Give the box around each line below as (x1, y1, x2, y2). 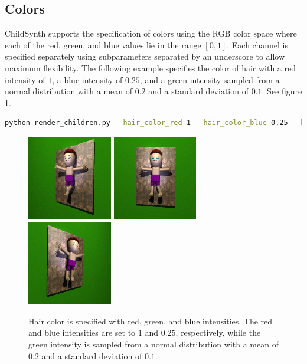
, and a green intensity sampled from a (139, 73, 280, 86)
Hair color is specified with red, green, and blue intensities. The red (28, 314, 273, 327)
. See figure (262, 85, 302, 97)
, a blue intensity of (52, 73, 123, 86)
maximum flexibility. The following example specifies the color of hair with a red (5, 61, 296, 74)
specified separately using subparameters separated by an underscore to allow (5, 50, 285, 63)
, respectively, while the (175, 326, 261, 339)
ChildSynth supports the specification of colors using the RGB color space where (5, 27, 297, 40)
